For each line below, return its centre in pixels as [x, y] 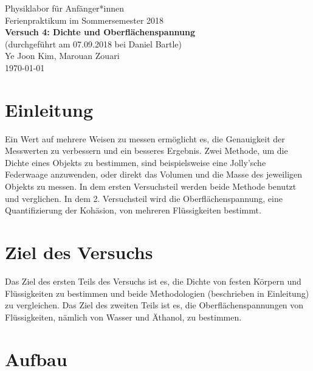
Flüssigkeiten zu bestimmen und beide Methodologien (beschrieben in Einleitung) [157, 293]
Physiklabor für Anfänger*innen [65, 8]
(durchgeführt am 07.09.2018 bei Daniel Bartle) [94, 43]
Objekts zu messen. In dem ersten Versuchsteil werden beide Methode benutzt [151, 186]
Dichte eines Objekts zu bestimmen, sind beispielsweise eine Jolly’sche [136, 162]
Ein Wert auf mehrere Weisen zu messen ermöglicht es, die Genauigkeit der [145, 138]
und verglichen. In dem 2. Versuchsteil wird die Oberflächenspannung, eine [144, 198]
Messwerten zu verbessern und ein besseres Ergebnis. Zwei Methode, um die [146, 151]
